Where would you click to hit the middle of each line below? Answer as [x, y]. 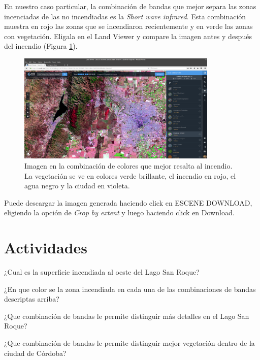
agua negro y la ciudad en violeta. [77, 186]
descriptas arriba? [32, 299]
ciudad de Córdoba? [35, 353]
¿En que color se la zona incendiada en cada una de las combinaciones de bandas [130, 289]
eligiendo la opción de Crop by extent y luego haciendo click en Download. [119, 212]
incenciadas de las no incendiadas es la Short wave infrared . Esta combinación [125, 16]
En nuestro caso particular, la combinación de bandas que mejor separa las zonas [130, 6]
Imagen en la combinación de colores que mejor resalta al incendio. [128, 166]
